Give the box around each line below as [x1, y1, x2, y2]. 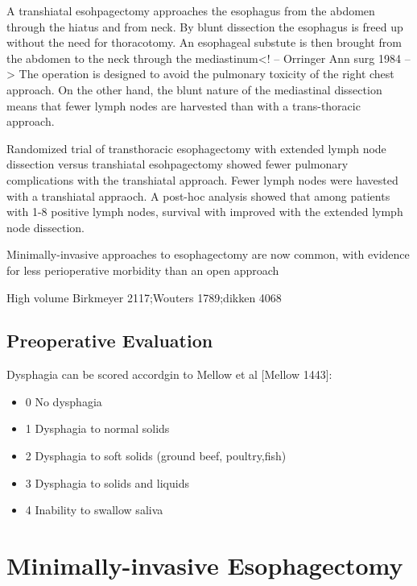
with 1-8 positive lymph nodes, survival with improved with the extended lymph [6, 203, 403, 220]
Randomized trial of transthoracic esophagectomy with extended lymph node [6, 139, 386, 156]
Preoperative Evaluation [6, 328, 213, 353]
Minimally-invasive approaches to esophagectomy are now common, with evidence [6, 246, 410, 263]
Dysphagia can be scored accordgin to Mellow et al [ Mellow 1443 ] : [6, 366, 332, 383]
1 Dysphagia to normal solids [25, 420, 170, 437]
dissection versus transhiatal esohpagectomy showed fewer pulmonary [6, 156, 349, 172]
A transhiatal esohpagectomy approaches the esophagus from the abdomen [6, 2, 375, 19]
